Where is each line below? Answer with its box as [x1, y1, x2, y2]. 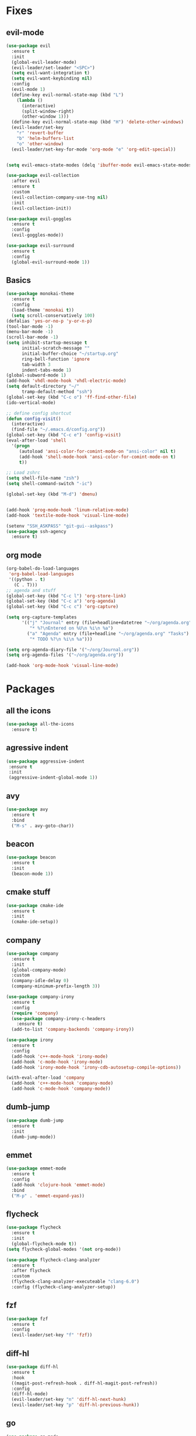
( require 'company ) [11, 1010, 59, 1016]
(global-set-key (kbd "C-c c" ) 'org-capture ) [6, 604, 118, 610]
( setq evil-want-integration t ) [11, 70, 90, 76]
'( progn [11, 443, 30, 449]
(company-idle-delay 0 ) [11, 978, 69, 984]
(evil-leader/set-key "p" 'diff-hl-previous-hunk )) [11, 1402, 140, 1408]
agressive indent [6, 743, 69, 753]
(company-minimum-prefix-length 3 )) [11, 983, 100, 989]
